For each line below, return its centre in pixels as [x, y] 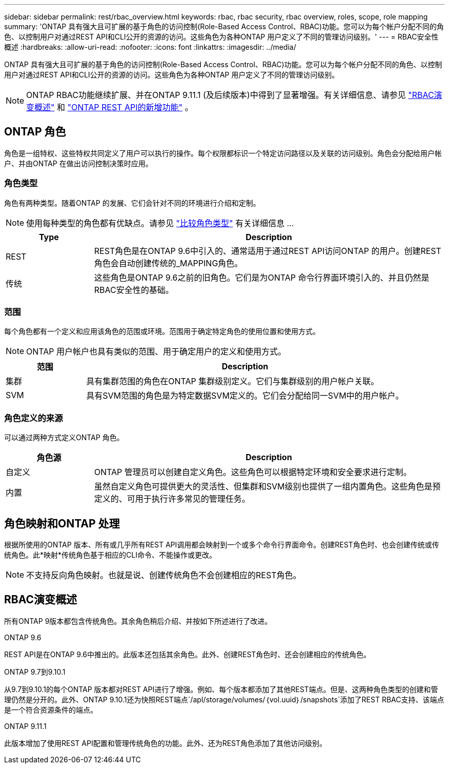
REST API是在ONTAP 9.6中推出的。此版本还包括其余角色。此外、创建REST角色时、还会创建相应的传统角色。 [188, 654]
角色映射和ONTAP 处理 [62, 523]
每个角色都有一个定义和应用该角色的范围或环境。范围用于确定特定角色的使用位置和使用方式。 [162, 331]
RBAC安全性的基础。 [134, 290]
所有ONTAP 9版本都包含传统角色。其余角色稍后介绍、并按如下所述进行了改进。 [138, 621]
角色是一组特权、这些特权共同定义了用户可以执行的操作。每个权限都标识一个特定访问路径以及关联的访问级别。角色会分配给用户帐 [223, 153]
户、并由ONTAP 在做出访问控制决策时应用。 [78, 163]
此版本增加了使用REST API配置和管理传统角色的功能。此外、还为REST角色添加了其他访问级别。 [166, 743]
